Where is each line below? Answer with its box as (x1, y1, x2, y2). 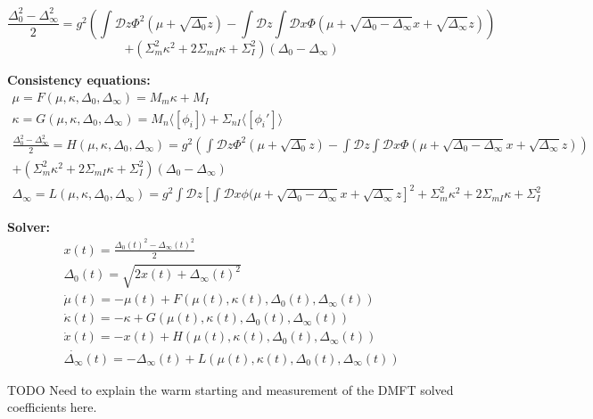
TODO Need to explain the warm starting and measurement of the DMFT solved (7, 380, 454, 398)
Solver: (7, 217, 50, 235)
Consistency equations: (7, 70, 151, 88)
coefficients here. (7, 398, 97, 416)
